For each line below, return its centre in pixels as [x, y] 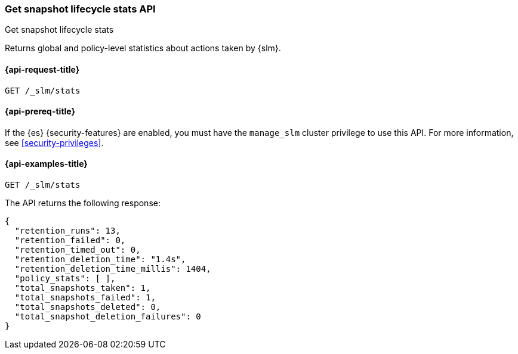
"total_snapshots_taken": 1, [83, 288]
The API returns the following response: [83, 203]
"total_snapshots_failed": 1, [85, 298]
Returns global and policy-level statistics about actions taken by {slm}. [143, 48]
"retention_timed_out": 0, [78, 250]
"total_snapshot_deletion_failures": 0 [108, 317]
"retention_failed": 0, [70, 240]
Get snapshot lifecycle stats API [80, 9]
